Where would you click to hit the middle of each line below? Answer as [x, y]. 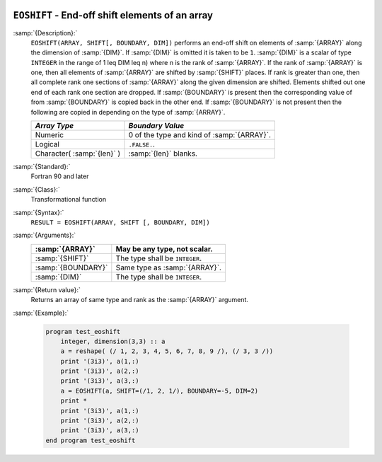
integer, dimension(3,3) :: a [113, 341]
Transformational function [69, 200]
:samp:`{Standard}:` [42, 167]
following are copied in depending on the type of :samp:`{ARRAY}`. [128, 112]
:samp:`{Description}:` [45, 33]
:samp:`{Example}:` [41, 313]
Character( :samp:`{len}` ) [78, 154]
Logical [47, 144]
